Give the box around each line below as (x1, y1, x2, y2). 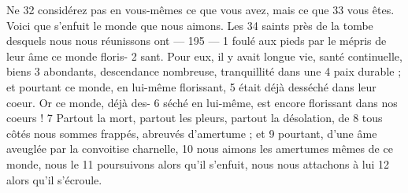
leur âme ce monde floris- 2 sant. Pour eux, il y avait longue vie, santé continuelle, (6, 47, 402, 64)
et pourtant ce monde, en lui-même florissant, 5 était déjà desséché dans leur (6, 78, 376, 95)
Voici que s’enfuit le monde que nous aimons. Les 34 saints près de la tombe (6, 17, 373, 33)
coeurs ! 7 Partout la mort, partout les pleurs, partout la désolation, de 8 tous (6, 109, 383, 126)
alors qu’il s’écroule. (6, 171, 102, 187)
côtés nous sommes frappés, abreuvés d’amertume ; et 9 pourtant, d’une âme (6, 124, 377, 141)
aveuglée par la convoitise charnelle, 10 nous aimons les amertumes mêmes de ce (6, 140, 393, 157)
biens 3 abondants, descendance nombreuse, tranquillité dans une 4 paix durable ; (6, 63, 402, 80)
